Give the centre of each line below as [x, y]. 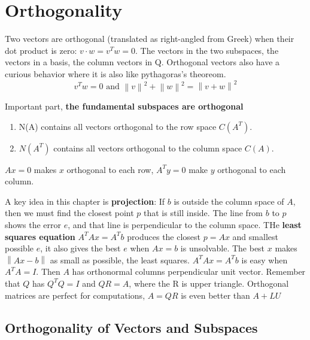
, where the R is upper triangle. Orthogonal [209, 283]
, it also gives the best [80, 248]
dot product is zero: [41, 50]
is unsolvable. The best [223, 248]
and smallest [255, 236]
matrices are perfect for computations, [75, 295]
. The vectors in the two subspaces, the [207, 50]
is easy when [265, 259]
